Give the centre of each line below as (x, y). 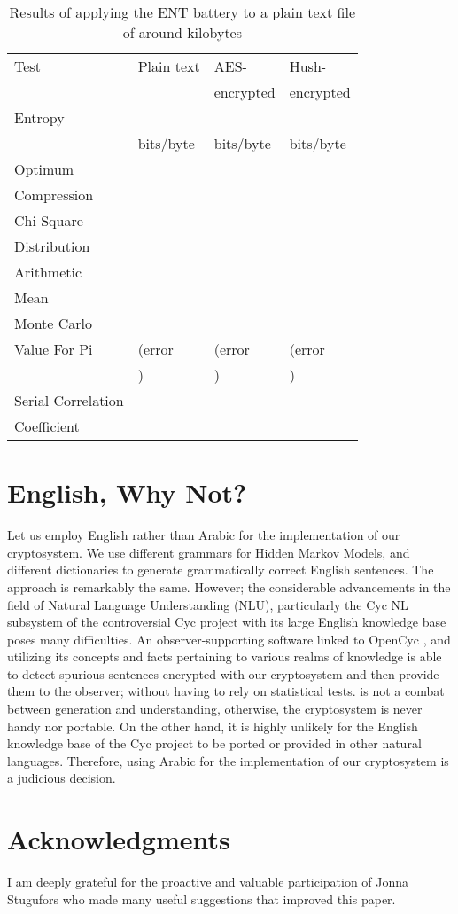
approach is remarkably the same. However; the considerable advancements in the (229, 586)
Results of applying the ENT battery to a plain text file (182, 12)
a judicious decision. (62, 778)
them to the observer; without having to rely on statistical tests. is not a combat (226, 691)
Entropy (39, 117)
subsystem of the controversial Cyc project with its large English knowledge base (227, 622)
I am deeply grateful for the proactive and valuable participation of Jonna (208, 882)
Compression (54, 195)
